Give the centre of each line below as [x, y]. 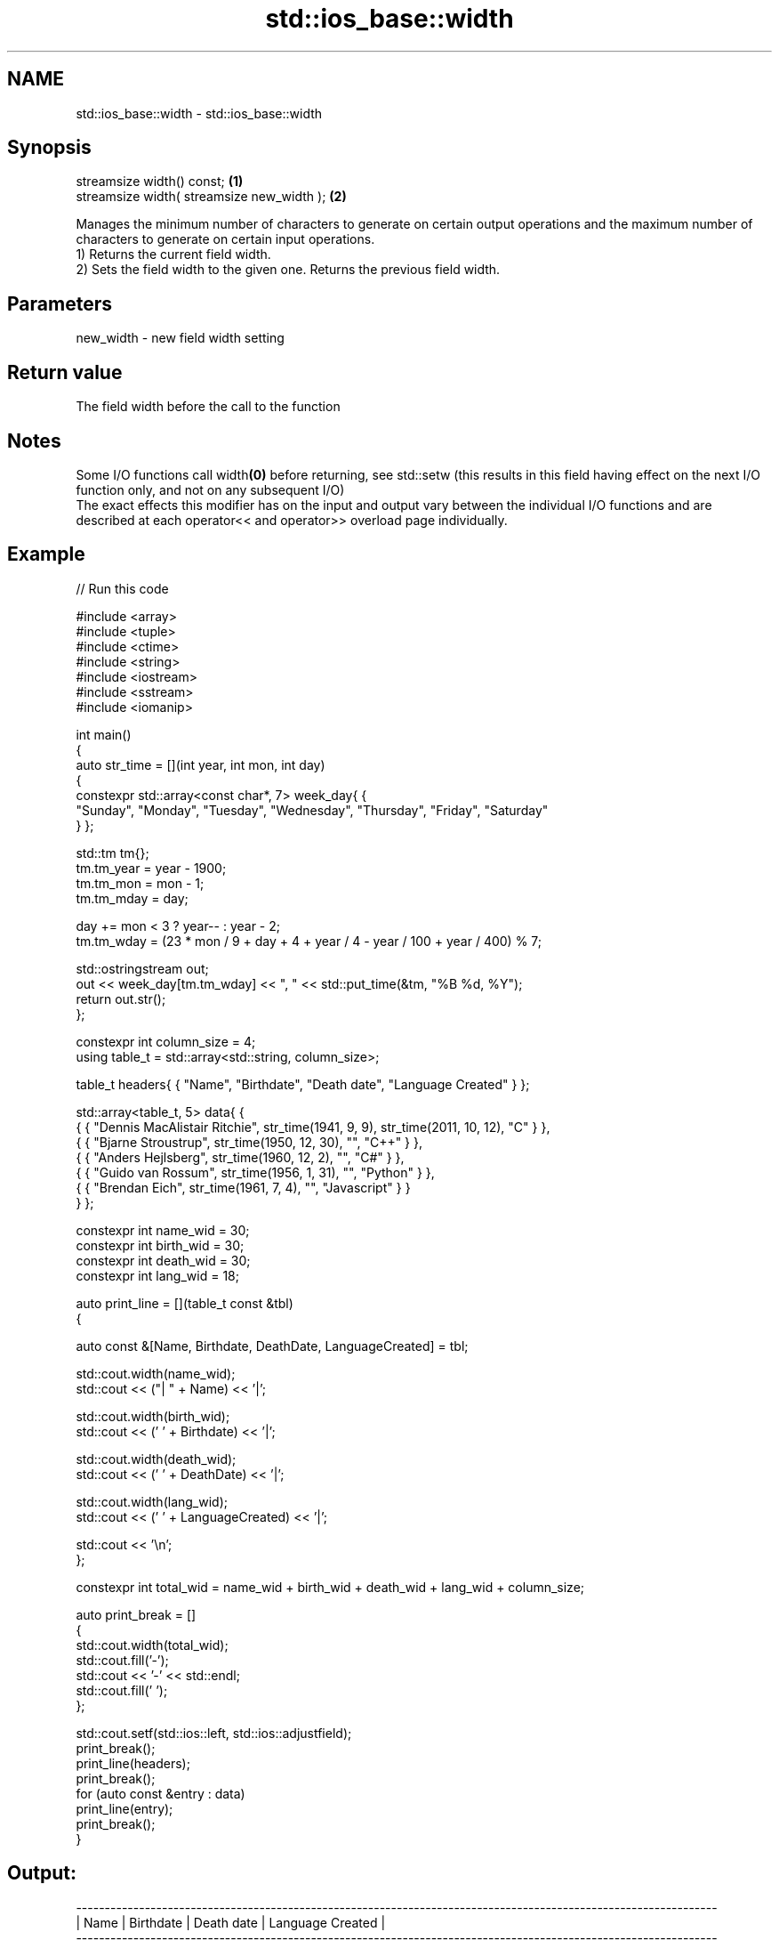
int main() [104, 734]
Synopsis [49, 148]
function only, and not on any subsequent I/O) [210, 489]
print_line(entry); [124, 1808]
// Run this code [122, 588]
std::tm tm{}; [112, 853]
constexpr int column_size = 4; [166, 1041]
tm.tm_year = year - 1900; [151, 868]
